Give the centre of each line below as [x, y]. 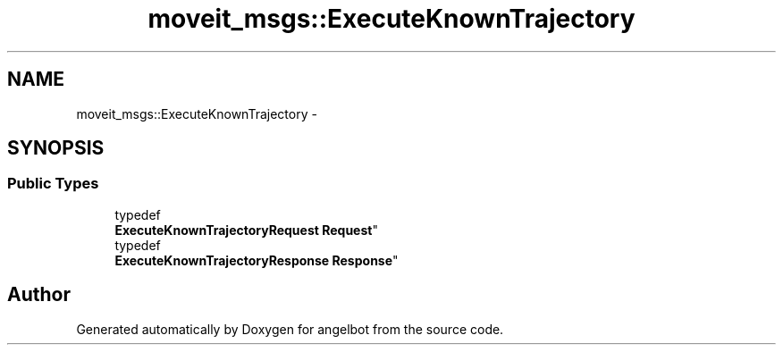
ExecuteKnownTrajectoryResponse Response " [257, 260]
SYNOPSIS [56, 148]
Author [39, 295]
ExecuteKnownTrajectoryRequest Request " [246, 230]
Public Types [53, 184]
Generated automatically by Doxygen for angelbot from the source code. [290, 329]
